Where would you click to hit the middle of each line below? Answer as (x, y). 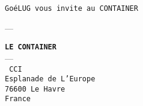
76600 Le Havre (35, 89)
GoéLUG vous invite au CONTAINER (71, 8)
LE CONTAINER (31, 47)
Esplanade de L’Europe (50, 79)
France (18, 99)
